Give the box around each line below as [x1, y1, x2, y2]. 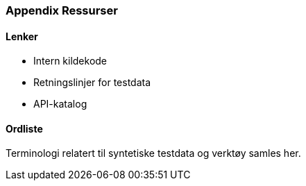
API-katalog [33, 98, 87, 110]
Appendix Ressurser [6, 3, 118, 17]
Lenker [6, 30, 38, 42]
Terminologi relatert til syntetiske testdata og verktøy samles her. [6, 147, 301, 160]
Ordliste [6, 122, 43, 135]
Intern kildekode [33, 55, 108, 67]
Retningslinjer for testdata [33, 76, 151, 89]
